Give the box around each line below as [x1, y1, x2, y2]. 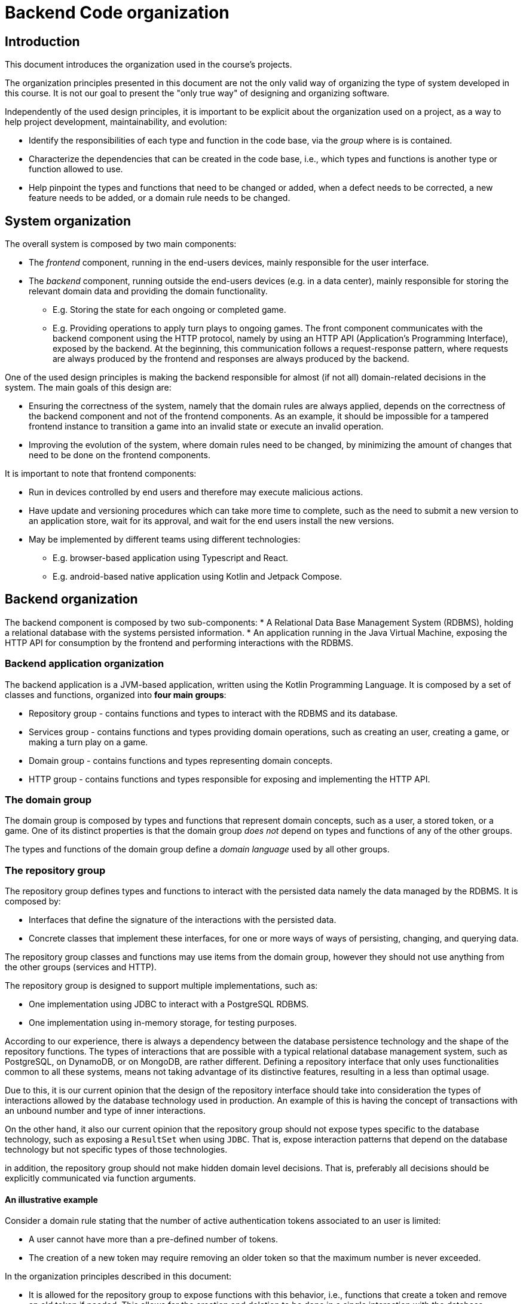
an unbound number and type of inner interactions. [5, 1105, 206, 1116]
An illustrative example [5, 1194, 98, 1205]
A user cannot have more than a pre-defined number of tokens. [29, 1234, 279, 1245]
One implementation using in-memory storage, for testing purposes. [29, 1017, 297, 1028]
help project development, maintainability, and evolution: [5, 117, 227, 127]
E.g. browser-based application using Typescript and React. [53, 553, 289, 563]
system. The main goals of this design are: [5, 382, 172, 393]
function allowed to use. [29, 164, 123, 175]
